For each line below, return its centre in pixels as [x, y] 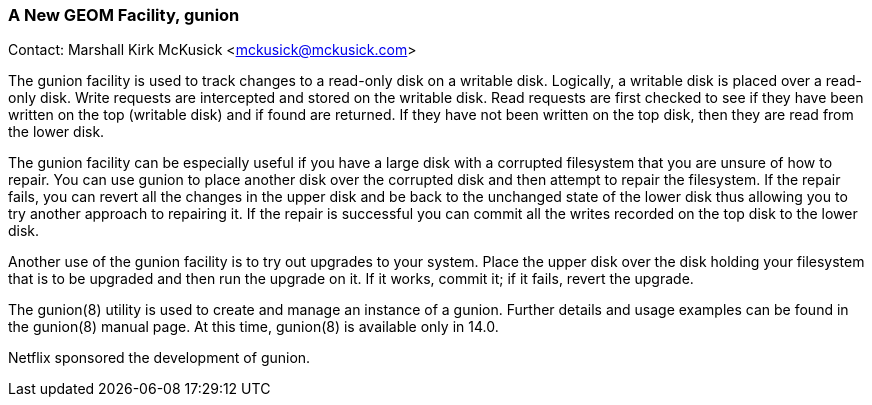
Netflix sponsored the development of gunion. [159, 358]
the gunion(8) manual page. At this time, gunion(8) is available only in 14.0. [253, 327]
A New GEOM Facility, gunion [124, 15]
